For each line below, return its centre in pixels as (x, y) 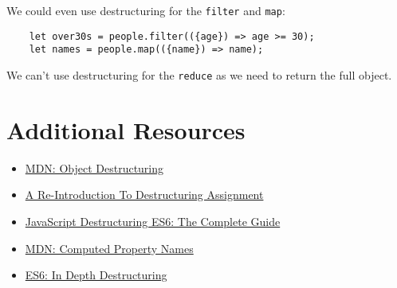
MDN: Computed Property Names (109, 248)
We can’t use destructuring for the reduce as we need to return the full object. (199, 74)
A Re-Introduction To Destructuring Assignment (144, 195)
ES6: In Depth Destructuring (96, 275)
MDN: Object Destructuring (94, 167)
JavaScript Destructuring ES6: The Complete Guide (153, 221)
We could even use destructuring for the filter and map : (146, 10)
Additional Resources (126, 129)
